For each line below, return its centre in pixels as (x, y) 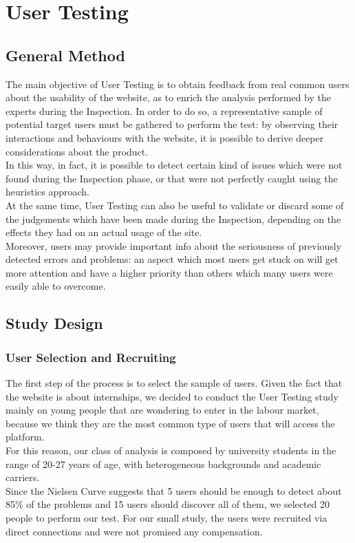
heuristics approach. (47, 192)
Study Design (54, 323)
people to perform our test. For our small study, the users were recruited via (166, 518)
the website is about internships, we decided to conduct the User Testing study (172, 396)
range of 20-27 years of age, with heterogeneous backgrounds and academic (163, 464)
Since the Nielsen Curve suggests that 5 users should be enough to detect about (174, 490)
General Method (65, 55)
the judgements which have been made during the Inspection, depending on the (173, 219)
